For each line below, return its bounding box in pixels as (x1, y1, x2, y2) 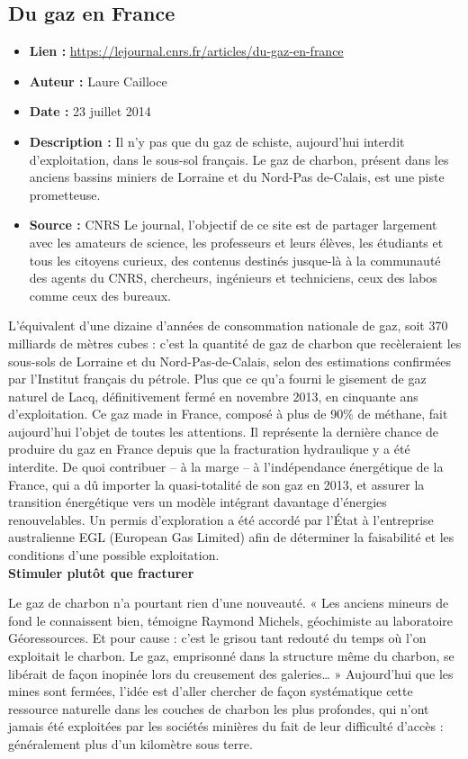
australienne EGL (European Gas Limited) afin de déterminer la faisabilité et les (8, 528, 454, 547)
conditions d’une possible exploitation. (8, 546, 220, 565)
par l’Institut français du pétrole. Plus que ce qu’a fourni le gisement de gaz (8, 369, 427, 388)
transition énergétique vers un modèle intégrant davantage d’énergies (8, 492, 387, 511)
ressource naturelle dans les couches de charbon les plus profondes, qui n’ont (8, 699, 429, 718)
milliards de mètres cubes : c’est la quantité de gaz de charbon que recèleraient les (8, 333, 462, 352)
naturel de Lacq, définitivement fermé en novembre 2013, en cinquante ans (8, 386, 418, 405)
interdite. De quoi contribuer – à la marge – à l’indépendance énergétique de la (8, 457, 444, 476)
